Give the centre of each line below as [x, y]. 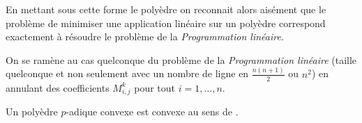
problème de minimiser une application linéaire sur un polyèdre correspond [166, 23]
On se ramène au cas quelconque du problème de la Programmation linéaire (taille [181, 59]
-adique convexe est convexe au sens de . [152, 112]
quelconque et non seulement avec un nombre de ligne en [127, 73]
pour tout [155, 87]
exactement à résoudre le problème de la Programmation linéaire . [145, 36]
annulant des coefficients [58, 87]
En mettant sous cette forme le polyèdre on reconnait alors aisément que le [166, 9]
